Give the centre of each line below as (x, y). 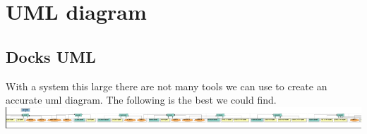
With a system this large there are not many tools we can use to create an (167, 86)
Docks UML (51, 56)
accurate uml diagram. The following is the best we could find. (141, 100)
